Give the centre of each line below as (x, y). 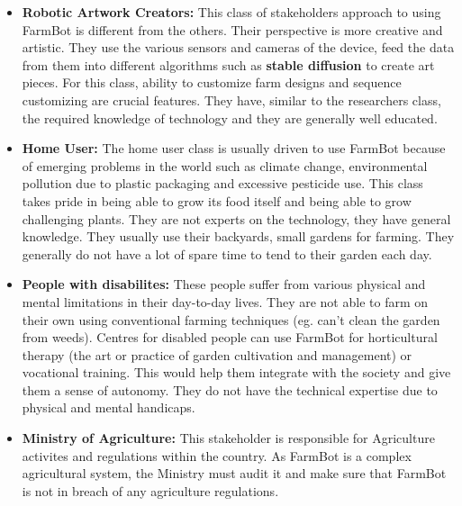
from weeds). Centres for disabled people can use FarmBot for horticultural (230, 337)
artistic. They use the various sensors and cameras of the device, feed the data (238, 47)
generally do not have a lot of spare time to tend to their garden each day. (227, 253)
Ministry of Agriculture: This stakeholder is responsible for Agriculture (228, 438)
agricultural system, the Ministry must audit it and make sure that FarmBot (234, 473)
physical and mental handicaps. (109, 407)
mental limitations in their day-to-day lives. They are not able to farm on (225, 301)
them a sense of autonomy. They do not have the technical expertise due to (230, 389)
